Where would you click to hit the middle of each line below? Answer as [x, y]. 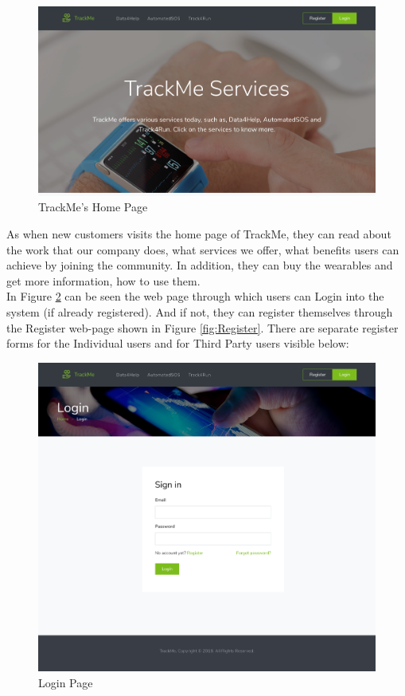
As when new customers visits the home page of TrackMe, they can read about [199, 234]
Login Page [66, 682]
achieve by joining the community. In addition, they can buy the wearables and [200, 265]
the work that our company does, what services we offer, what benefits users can [203, 249]
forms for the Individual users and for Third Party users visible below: [178, 343]
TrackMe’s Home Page [93, 207]
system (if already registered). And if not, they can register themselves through [200, 312]
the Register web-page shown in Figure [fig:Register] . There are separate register [202, 327]
